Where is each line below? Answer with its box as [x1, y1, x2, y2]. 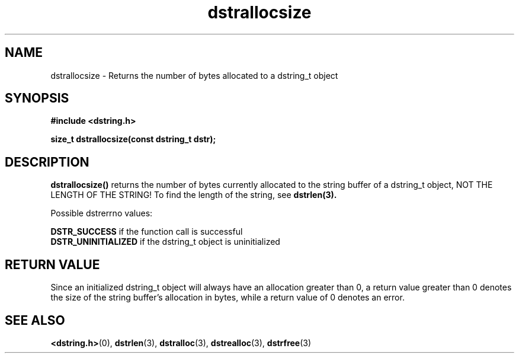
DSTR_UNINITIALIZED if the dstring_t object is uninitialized [50, 236, 280, 247]
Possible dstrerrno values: [50, 208, 153, 219]
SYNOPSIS [5, 91, 69, 106]
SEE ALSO [5, 312, 65, 328]
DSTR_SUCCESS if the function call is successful [50, 226, 243, 237]
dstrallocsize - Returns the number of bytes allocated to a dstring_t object [50, 70, 338, 81]
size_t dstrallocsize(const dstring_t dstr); [50, 134, 216, 145]
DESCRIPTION [5, 154, 89, 170]
